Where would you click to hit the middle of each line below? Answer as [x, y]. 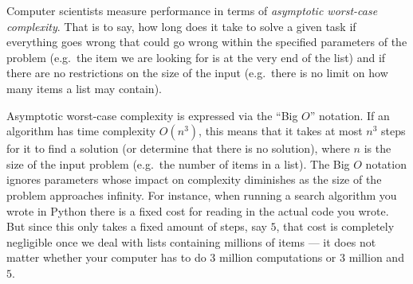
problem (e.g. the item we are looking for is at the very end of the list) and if [196, 57]
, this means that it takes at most [281, 131]
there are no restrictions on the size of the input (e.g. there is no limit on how [197, 73]
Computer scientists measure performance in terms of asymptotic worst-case [192, 10]
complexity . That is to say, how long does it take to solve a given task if [181, 26]
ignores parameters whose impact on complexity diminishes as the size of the [194, 179]
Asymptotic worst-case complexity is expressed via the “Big [152, 115]
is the [378, 148]
